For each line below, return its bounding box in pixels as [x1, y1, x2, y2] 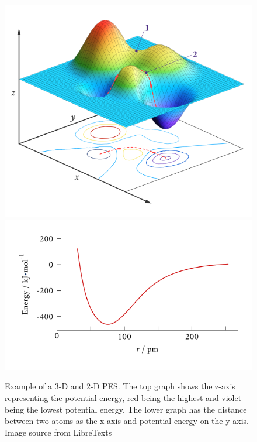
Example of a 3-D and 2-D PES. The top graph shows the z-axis [5, 380, 235, 392]
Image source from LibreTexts [5, 426, 112, 438]
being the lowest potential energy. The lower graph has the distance [5, 403, 247, 415]
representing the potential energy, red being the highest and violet [5, 391, 242, 403]
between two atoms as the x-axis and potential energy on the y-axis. [5, 414, 249, 427]
